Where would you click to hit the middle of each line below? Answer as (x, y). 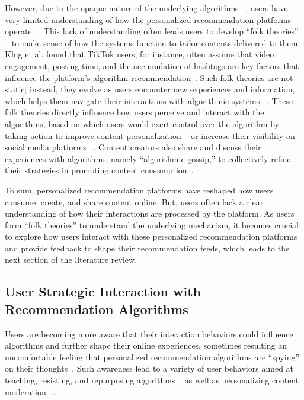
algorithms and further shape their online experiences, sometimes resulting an (146, 345)
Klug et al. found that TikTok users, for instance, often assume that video (140, 54)
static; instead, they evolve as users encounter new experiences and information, (150, 89)
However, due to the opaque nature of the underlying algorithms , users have (146, 8)
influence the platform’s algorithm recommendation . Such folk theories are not (149, 77)
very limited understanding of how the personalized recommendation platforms (148, 19)
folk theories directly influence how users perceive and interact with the (135, 112)
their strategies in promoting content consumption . (99, 170)
